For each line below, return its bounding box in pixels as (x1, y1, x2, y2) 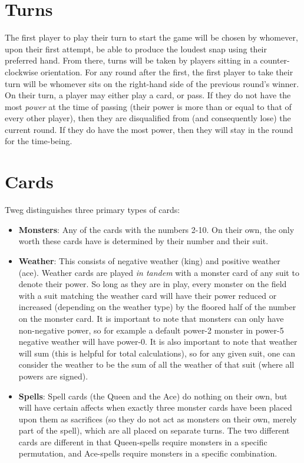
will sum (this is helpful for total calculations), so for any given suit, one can (18, 347, 295, 359)
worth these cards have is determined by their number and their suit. (18, 235, 269, 247)
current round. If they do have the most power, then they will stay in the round (5, 123, 293, 135)
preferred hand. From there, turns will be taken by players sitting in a (5, 54, 257, 66)
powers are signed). (18, 369, 88, 382)
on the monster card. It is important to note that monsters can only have (18, 312, 284, 324)
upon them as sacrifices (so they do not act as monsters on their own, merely (18, 412, 297, 425)
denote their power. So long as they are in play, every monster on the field (18, 278, 287, 290)
